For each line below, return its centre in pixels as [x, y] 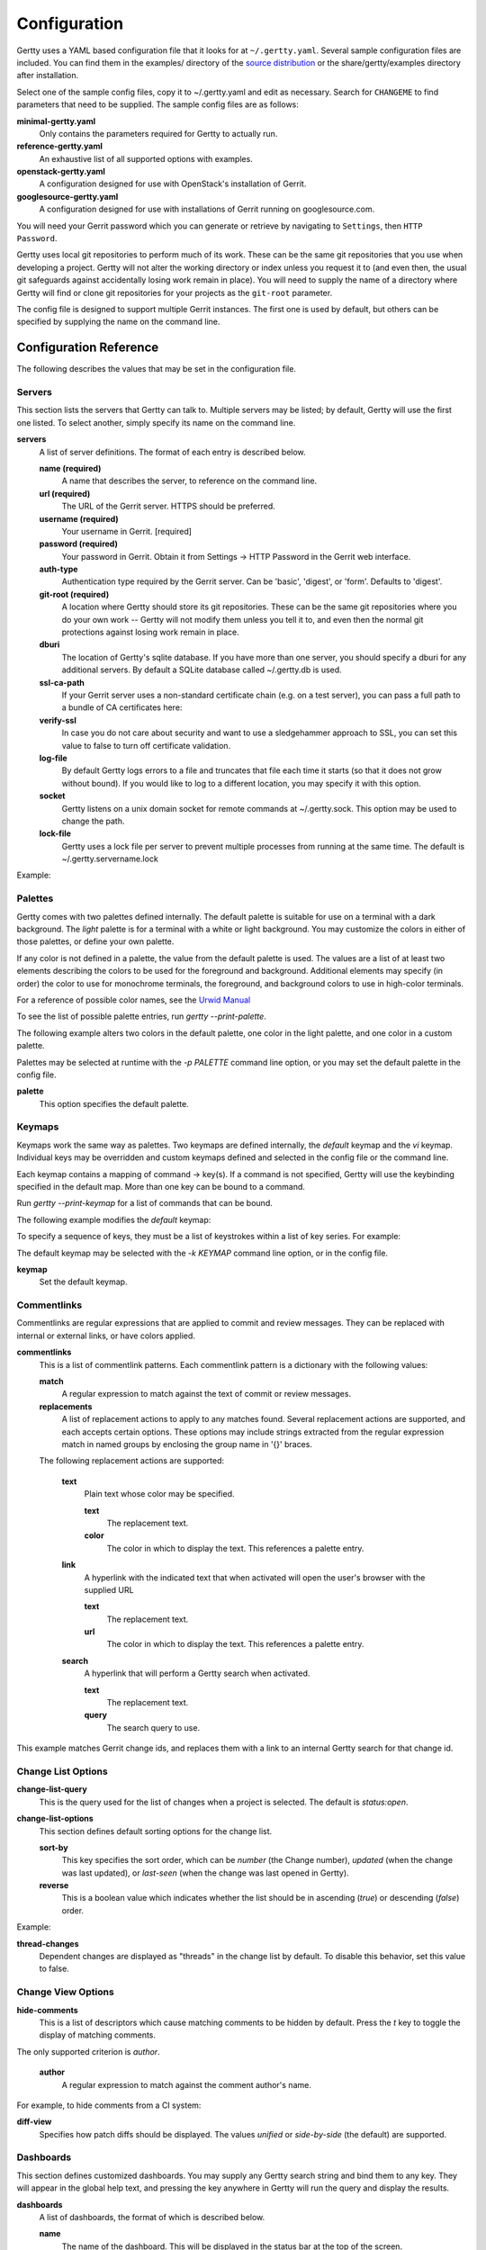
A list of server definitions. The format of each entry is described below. [172, 452]
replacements [66, 1406]
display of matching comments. [98, 2035]
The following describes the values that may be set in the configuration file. [157, 369]
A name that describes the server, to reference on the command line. [189, 481]
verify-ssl [58, 720]
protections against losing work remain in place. [151, 632]
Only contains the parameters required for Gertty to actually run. [158, 133]
